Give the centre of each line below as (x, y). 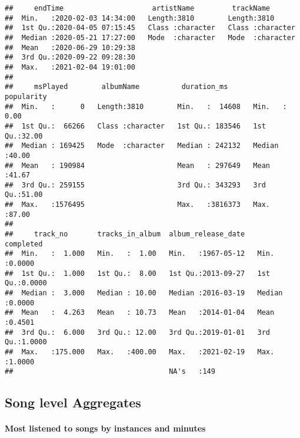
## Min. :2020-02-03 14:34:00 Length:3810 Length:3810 (140, 18)
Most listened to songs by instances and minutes (105, 428)
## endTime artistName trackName (138, 8)
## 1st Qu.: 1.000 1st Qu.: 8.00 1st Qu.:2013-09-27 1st (138, 273)
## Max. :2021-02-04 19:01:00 (70, 67)
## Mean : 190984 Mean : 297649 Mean (138, 165)
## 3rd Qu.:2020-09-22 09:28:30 (70, 57)
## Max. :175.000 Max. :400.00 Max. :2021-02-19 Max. (140, 352)
